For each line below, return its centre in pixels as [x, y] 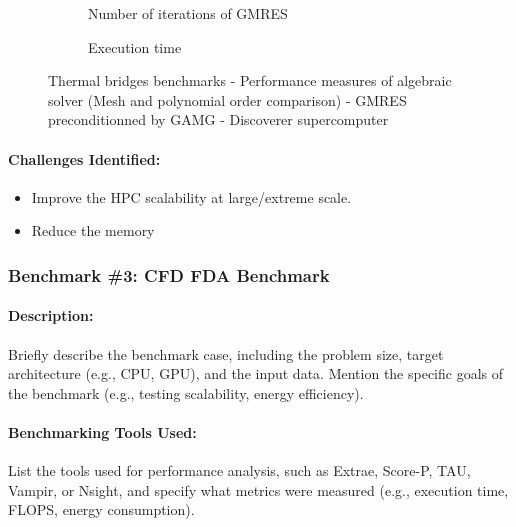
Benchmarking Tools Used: [102, 431]
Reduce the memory [93, 230]
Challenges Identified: [84, 158]
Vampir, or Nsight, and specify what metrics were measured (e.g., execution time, [258, 489]
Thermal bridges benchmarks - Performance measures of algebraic [250, 80]
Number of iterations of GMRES [188, 13]
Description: [51, 315]
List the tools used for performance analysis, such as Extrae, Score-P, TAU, [239, 470]
